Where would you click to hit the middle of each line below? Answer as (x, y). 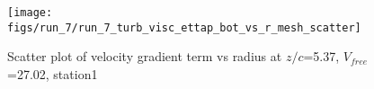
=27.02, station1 (53, 73)
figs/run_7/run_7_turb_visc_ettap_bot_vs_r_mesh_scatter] (184, 27)
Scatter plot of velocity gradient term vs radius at (145, 56)
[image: (30, 13)
